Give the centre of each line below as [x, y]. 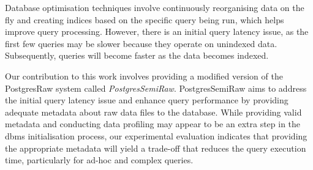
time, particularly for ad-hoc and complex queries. [99, 160]
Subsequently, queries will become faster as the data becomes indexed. [137, 55]
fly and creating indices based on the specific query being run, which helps [145, 19]
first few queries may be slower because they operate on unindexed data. [141, 43]
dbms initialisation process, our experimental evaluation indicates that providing [156, 135]
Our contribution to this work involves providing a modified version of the [144, 76]
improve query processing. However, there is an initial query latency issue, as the [157, 31]
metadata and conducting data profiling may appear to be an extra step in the [153, 124]
